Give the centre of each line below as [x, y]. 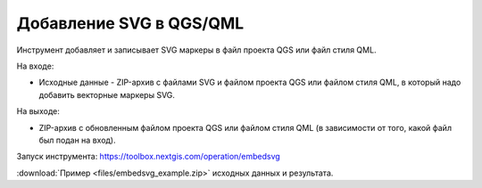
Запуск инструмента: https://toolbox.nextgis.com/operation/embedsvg [148, 157]
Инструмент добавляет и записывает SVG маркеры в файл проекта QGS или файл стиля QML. [196, 50]
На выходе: [38, 111]
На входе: [35, 66]
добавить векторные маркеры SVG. [107, 94]
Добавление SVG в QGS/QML [130, 23]
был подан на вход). [77, 140]
